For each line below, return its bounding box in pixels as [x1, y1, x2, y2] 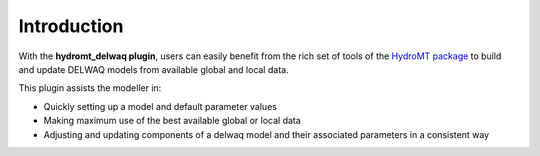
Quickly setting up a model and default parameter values [43, 100, 277, 112]
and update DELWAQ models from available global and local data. [18, 63, 289, 75]
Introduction [18, 15, 124, 37]
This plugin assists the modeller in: [18, 82, 162, 94]
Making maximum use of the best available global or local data [43, 115, 302, 127]
